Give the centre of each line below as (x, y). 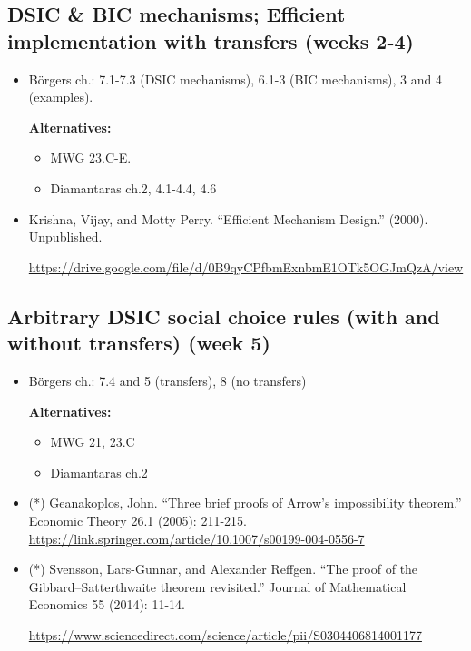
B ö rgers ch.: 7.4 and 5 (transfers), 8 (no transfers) (167, 380)
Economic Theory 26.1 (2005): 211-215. (137, 520)
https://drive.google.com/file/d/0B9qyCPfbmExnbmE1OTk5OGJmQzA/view (246, 266)
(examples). (61, 97)
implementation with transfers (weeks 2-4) (211, 40)
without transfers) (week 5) (139, 343)
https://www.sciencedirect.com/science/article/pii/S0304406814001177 (225, 634)
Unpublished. (65, 237)
